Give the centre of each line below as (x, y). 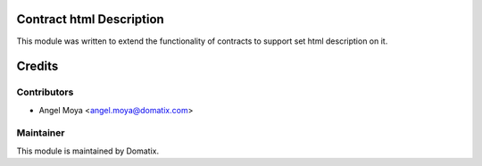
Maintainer (41, 133)
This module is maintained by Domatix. (88, 151)
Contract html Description (90, 19)
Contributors (45, 92)
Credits (37, 66)
